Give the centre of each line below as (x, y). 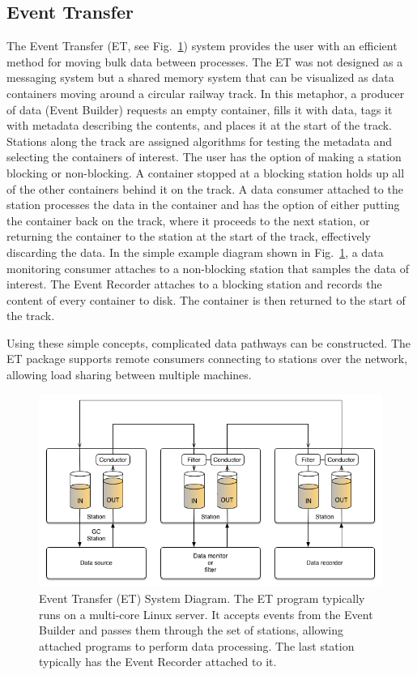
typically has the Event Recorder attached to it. (158, 662)
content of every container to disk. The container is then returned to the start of (206, 299)
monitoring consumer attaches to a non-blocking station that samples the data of (208, 268)
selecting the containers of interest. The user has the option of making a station (204, 157)
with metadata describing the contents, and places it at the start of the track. (200, 125)
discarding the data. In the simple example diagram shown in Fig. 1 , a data (195, 252)
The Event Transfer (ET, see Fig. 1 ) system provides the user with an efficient (202, 46)
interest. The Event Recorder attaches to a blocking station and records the (194, 284)
